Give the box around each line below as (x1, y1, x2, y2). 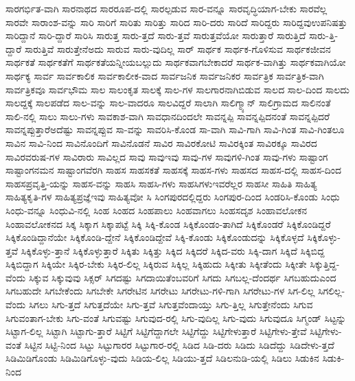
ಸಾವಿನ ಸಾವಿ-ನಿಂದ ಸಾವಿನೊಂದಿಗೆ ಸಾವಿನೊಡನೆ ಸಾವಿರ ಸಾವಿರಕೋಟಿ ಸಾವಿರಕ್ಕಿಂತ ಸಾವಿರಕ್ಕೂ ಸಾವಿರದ (5, 135, 317, 150)
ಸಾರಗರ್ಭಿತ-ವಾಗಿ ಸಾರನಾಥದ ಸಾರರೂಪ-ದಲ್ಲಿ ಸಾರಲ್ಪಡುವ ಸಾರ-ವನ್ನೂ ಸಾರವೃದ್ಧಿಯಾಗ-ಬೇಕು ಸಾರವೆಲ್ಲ (5, 1, 328, 15)
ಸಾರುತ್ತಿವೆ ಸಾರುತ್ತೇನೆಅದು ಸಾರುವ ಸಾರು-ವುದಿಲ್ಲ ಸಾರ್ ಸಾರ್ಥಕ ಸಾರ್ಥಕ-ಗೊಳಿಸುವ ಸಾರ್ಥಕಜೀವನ (24, 41, 331, 56)
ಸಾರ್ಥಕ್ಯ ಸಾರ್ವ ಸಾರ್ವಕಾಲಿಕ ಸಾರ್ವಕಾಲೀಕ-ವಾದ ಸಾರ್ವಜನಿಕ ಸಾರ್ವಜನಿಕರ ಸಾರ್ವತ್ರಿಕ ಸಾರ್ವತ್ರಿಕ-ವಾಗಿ (5, 68, 324, 82)
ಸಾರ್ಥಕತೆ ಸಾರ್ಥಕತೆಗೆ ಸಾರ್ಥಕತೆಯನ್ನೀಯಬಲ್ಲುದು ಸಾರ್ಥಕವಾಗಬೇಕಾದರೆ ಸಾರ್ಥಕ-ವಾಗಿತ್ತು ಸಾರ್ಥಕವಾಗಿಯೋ (5, 55, 346, 69)
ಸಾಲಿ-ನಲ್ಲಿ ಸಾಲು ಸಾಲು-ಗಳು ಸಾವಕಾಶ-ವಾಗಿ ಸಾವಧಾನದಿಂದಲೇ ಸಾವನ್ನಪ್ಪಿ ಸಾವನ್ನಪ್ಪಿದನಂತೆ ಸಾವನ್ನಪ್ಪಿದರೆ (5, 108, 330, 123)
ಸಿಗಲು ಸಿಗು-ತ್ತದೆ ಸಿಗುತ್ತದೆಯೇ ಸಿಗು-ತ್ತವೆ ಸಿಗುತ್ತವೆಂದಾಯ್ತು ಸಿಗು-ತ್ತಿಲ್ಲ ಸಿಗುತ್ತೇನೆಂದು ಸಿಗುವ (28, 297, 313, 312)
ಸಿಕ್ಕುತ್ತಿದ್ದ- (310, 257, 340, 271)
